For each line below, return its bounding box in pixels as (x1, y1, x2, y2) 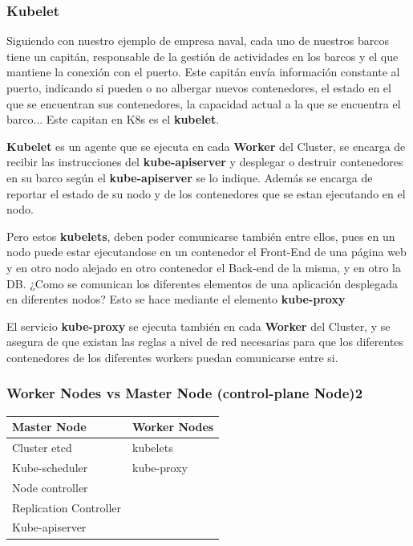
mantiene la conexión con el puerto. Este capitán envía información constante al (6, 63, 400, 80)
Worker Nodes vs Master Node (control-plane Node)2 (6, 383, 363, 403)
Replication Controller (12, 499, 122, 515)
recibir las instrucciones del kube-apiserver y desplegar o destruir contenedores (6, 153, 403, 170)
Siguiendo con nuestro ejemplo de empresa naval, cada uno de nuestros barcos (6, 32, 389, 49)
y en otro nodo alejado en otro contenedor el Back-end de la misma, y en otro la (6, 259, 401, 275)
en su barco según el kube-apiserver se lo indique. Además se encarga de (6, 169, 373, 185)
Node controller (12, 479, 88, 495)
